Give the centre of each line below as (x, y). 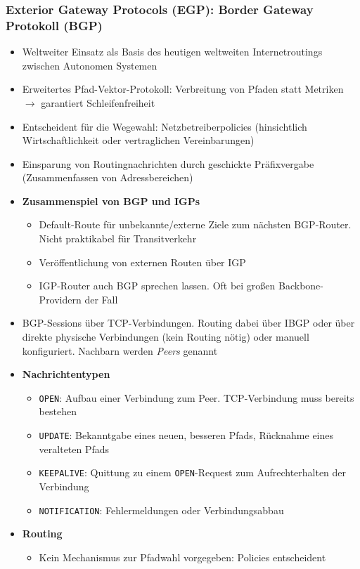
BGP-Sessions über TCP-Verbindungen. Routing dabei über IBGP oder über (188, 323)
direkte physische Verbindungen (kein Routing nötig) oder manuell (166, 337)
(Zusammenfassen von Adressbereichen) (108, 177)
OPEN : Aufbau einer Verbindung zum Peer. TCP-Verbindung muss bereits (197, 397)
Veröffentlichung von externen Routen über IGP (142, 262)
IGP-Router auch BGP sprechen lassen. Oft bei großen (157, 286)
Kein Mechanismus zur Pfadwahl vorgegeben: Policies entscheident (182, 557)
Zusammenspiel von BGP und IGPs (111, 201)
